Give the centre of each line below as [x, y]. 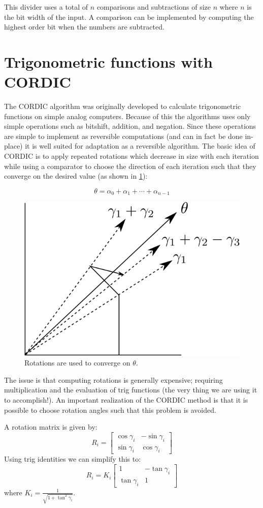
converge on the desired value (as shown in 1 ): [76, 176]
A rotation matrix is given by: [51, 427]
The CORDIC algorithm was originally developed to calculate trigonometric [123, 106]
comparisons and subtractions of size [154, 7]
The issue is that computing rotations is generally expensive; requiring [113, 379]
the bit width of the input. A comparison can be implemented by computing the [129, 17]
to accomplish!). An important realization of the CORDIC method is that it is [126, 399]
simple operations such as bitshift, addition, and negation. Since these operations [130, 126]
